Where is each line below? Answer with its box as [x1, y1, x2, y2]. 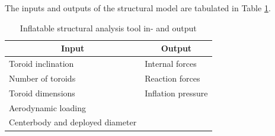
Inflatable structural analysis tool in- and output [20, 21, 197, 34]
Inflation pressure [145, 86, 208, 99]
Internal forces [145, 57, 197, 70]
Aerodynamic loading [9, 101, 86, 114]
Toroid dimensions [9, 86, 75, 99]
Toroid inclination [9, 57, 74, 70]
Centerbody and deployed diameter [9, 116, 137, 128]
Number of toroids [9, 72, 76, 84]
